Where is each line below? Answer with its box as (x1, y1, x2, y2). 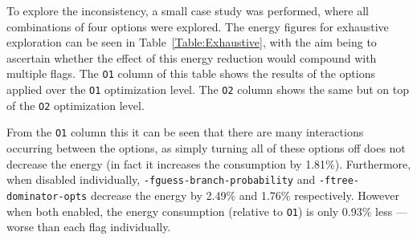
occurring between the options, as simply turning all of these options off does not (6, 140, 406, 156)
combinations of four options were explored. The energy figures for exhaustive (6, 18, 389, 35)
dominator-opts (6, 190, 88, 202)
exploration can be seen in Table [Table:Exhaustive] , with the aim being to (6, 34, 377, 51)
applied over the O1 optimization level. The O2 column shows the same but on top (6, 81, 410, 98)
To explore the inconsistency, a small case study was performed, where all (6, 2, 369, 18)
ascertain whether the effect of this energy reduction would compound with (6, 49, 377, 66)
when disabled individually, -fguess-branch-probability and (6, 171, 316, 188)
